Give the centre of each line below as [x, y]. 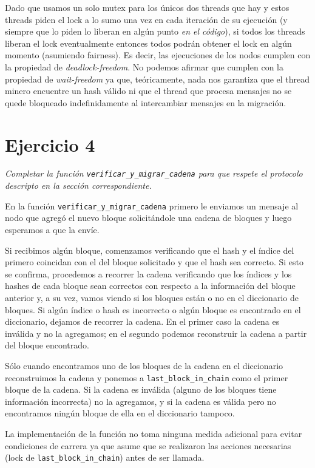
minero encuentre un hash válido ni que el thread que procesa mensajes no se [148, 91]
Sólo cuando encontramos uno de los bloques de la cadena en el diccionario [144, 365]
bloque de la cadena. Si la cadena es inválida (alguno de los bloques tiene [141, 389]
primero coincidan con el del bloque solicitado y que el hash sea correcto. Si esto [154, 262]
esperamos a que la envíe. [52, 229]
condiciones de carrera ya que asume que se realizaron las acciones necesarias [148, 445]
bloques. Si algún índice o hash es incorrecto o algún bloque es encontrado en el [153, 309]
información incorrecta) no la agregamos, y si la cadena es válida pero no [141, 401]
